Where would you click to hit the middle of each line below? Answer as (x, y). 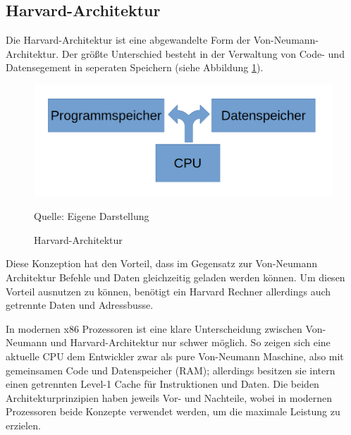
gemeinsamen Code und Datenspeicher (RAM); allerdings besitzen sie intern (171, 370)
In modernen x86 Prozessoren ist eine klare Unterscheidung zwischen (154, 328)
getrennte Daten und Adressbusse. (80, 305)
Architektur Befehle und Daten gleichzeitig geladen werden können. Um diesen (175, 277)
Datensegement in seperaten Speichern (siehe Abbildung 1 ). (135, 67)
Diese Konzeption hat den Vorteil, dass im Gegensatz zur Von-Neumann (162, 263)
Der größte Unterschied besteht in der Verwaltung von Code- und (203, 53)
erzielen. (23, 425)
